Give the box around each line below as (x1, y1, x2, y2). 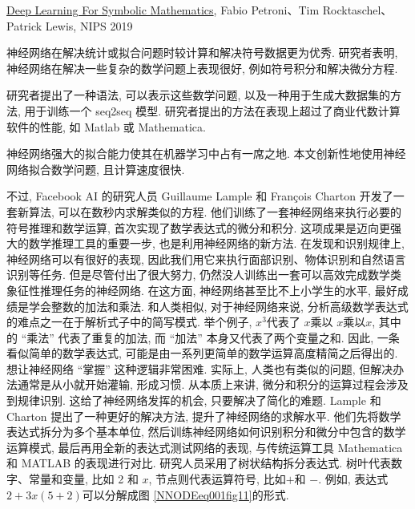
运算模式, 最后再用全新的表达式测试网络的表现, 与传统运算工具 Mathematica (6, 438, 403, 455)
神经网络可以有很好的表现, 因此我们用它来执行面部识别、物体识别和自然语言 (6, 250, 406, 267)
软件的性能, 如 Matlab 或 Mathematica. (6, 118, 206, 135)
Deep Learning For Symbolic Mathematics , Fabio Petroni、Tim (6, 2, 320, 18)
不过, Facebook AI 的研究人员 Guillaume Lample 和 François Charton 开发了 (6, 188, 393, 204)
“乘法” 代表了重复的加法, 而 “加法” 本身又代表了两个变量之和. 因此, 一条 (21, 329, 400, 345)
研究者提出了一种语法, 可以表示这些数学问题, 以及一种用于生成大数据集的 (6, 87, 391, 103)
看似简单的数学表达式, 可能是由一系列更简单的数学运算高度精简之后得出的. (6, 345, 398, 362)
